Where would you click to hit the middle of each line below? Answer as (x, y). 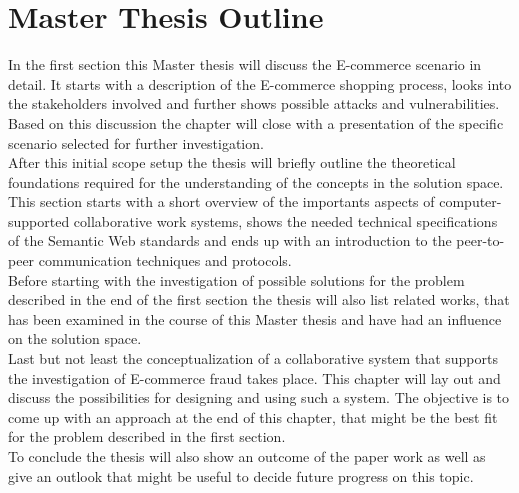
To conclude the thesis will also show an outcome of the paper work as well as (247, 456)
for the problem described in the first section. (147, 436)
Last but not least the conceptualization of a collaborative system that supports (253, 358)
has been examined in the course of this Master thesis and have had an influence (255, 318)
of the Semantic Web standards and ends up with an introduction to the (230, 240)
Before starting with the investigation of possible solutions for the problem (236, 279)
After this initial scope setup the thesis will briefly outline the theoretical (232, 162)
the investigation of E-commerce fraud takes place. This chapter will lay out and (254, 377)
